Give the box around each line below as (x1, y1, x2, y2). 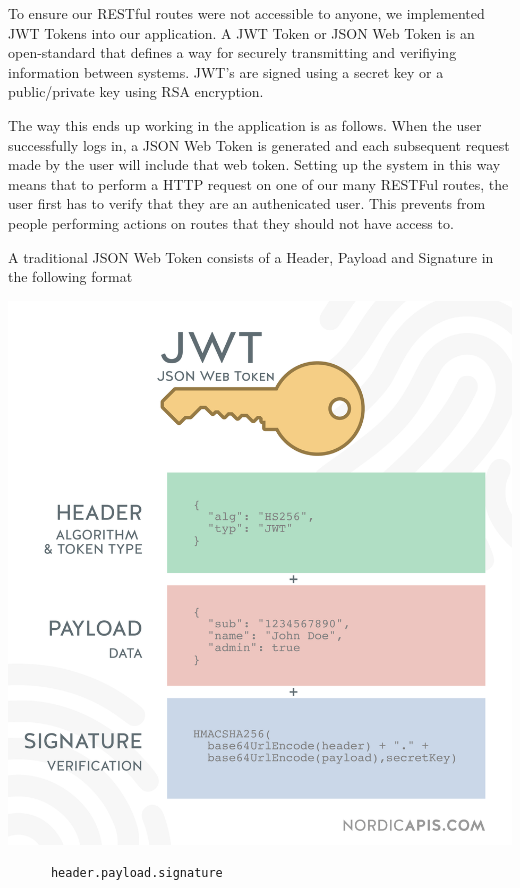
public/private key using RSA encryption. (8, 81, 264, 102)
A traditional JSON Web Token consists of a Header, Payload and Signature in (8, 246, 494, 267)
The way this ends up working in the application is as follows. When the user (8, 114, 482, 135)
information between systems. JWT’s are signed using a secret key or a (8, 61, 444, 82)
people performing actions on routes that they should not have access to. (8, 212, 454, 233)
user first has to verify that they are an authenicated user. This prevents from (8, 193, 486, 214)
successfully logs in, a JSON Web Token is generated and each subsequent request (8, 134, 510, 155)
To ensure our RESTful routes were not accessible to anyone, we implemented (8, 3, 485, 23)
